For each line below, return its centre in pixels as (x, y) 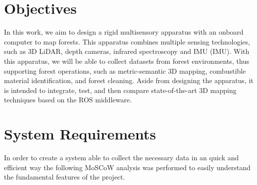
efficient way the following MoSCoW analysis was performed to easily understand (127, 167)
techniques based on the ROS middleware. (68, 100)
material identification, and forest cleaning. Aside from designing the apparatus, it (129, 80)
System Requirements (80, 134)
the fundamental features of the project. (65, 177)
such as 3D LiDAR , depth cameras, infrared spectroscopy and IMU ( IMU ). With (127, 51)
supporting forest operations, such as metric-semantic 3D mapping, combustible (125, 70)
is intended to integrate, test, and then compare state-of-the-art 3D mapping (120, 90)
